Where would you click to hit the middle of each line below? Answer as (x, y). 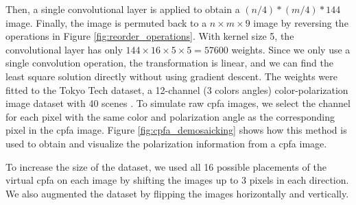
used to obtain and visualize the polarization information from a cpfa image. (166, 143)
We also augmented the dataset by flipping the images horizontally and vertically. (177, 193)
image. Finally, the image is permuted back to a (106, 22)
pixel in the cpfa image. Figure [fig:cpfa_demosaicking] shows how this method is (176, 130)
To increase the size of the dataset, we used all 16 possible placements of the (166, 166)
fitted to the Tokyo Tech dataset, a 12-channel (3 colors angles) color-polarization (177, 89)
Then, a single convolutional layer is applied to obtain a (123, 9)
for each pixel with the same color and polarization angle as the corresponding (170, 116)
